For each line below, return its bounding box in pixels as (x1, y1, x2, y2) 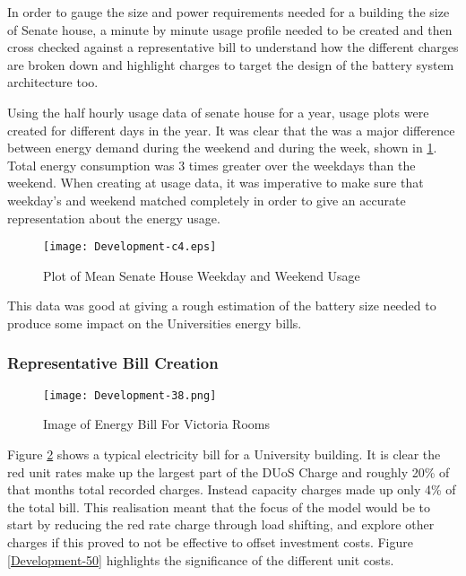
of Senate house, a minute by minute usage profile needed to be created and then (7, 20, 453, 39)
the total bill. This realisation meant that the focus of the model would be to (7, 497, 430, 516)
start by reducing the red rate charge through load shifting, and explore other (7, 515, 435, 534)
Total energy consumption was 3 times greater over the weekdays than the (7, 155, 416, 174)
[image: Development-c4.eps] (43, 240, 217, 254)
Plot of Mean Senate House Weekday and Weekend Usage (43, 266, 360, 284)
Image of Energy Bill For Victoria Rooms (43, 415, 270, 433)
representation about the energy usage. (7, 208, 220, 227)
